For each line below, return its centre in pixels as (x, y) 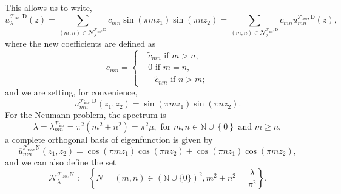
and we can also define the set (61, 161)
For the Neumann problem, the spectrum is (86, 115)
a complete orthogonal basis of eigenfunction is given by (109, 139)
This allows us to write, (49, 7)
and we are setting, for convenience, (71, 92)
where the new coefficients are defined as (80, 43)
